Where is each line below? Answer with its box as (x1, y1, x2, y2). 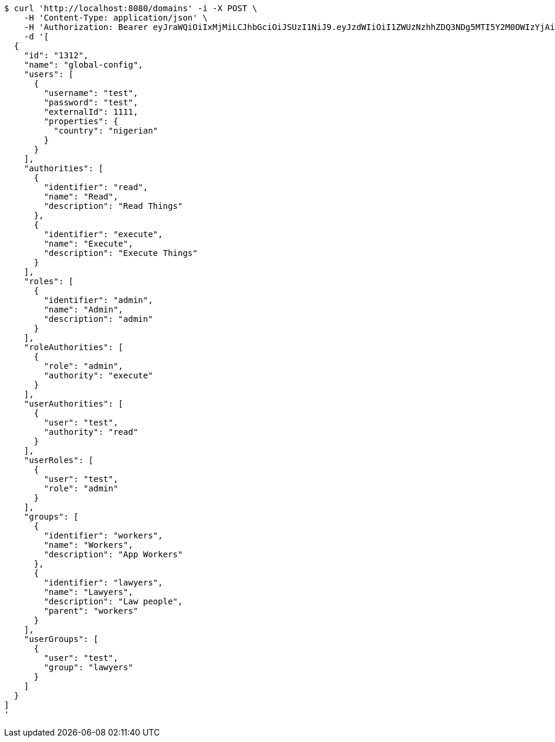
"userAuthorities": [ (24, 399, 124, 408)
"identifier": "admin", (44, 295, 153, 305)
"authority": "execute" (44, 371, 153, 380)
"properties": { (44, 117, 118, 126)
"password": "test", (44, 98, 138, 107)
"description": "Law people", (44, 597, 183, 606)
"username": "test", (44, 88, 138, 98)
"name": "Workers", (44, 540, 134, 550)
